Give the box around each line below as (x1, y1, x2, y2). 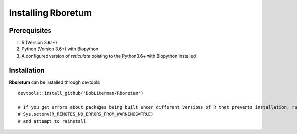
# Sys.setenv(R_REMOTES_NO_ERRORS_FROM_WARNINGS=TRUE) (18, 111, 154, 117)
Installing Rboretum (9, 7, 92, 18)
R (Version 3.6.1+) (21, 40, 57, 45)
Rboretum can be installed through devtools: (9, 79, 101, 85)
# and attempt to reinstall (18, 118, 86, 124)
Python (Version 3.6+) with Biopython (21, 46, 99, 52)
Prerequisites (9, 26, 51, 35)
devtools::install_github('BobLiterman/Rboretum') (18, 90, 144, 96)
